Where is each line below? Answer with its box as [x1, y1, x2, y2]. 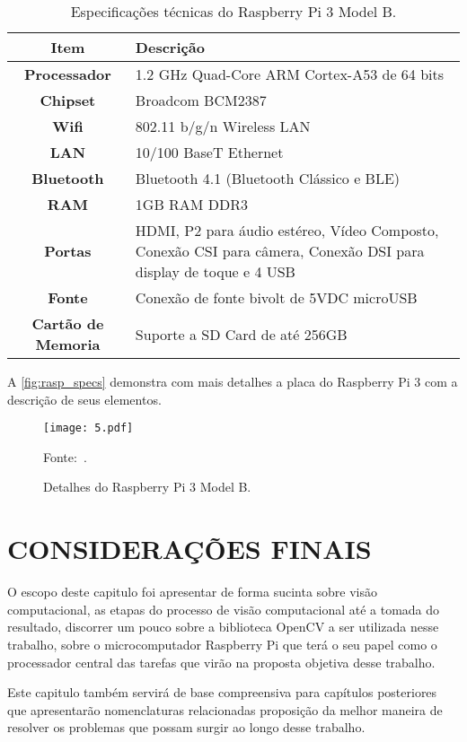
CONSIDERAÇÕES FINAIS [7, 530, 372, 567]
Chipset [40, 90, 96, 110]
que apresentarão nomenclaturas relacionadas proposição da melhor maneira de [7, 700, 443, 719]
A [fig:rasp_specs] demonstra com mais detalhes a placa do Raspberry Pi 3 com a [7, 372, 458, 390]
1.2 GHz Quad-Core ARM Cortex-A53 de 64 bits [135, 64, 445, 84]
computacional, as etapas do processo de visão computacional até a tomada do [7, 599, 440, 618]
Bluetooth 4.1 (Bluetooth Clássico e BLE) [135, 168, 401, 188]
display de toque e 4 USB [135, 261, 295, 282]
